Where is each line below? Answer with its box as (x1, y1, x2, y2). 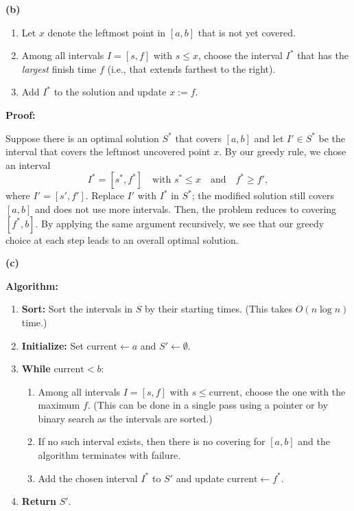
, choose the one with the (239, 384, 346, 398)
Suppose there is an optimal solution (5, 130, 159, 145)
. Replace (85, 188, 124, 203)
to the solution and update (54, 84, 167, 99)
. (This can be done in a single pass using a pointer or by (87, 398, 328, 412)
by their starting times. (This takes (145, 302, 293, 316)
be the (318, 130, 346, 145)
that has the (297, 48, 349, 63)
